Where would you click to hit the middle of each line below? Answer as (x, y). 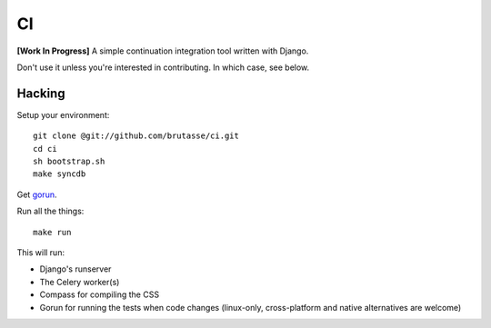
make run (52, 232)
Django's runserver (75, 269)
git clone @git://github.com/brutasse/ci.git (136, 136)
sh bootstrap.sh (69, 162)
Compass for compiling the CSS (99, 294)
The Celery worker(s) (80, 282)
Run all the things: (50, 211)
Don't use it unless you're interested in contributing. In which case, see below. (163, 67)
